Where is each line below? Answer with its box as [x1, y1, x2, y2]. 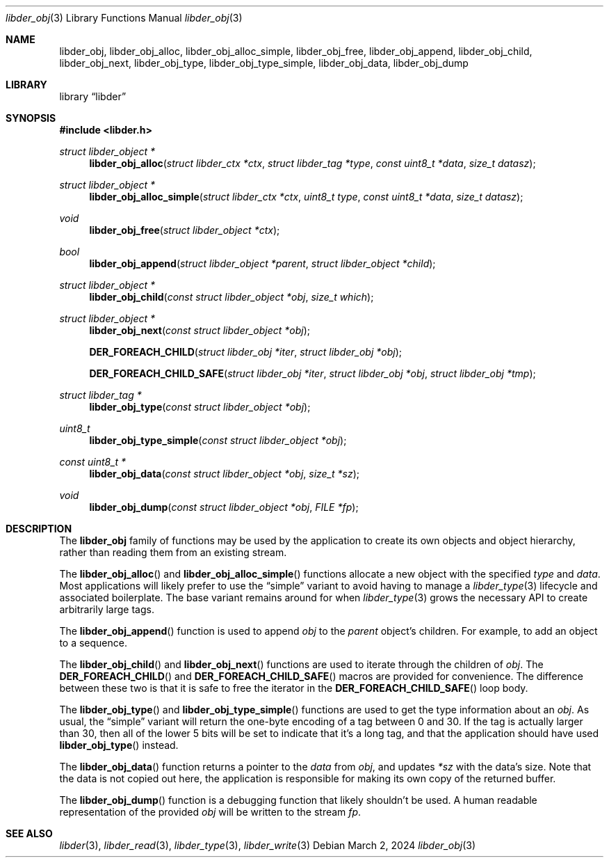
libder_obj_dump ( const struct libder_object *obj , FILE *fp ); [89, 501, 359, 513]
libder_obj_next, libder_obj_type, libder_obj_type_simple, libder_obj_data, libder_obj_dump [59, 57, 469, 69]
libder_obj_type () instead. [59, 739, 179, 751]
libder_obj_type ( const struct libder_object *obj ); [89, 401, 311, 413]
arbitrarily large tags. [59, 603, 154, 615]
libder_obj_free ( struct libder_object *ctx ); [89, 224, 280, 236]
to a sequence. [59, 637, 127, 649]
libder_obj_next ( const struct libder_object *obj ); [89, 324, 311, 336]
